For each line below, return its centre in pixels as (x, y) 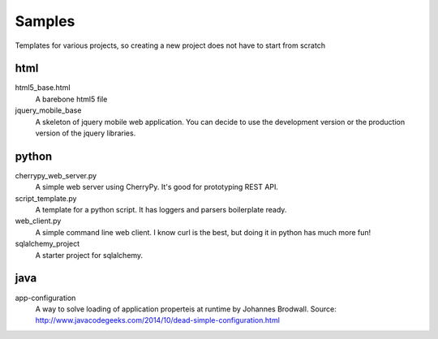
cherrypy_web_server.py (56, 175)
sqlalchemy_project (47, 244)
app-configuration (45, 298)
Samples (45, 21)
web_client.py (38, 221)
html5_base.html (43, 88)
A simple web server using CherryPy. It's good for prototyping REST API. (157, 187)
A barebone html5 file (71, 99)
